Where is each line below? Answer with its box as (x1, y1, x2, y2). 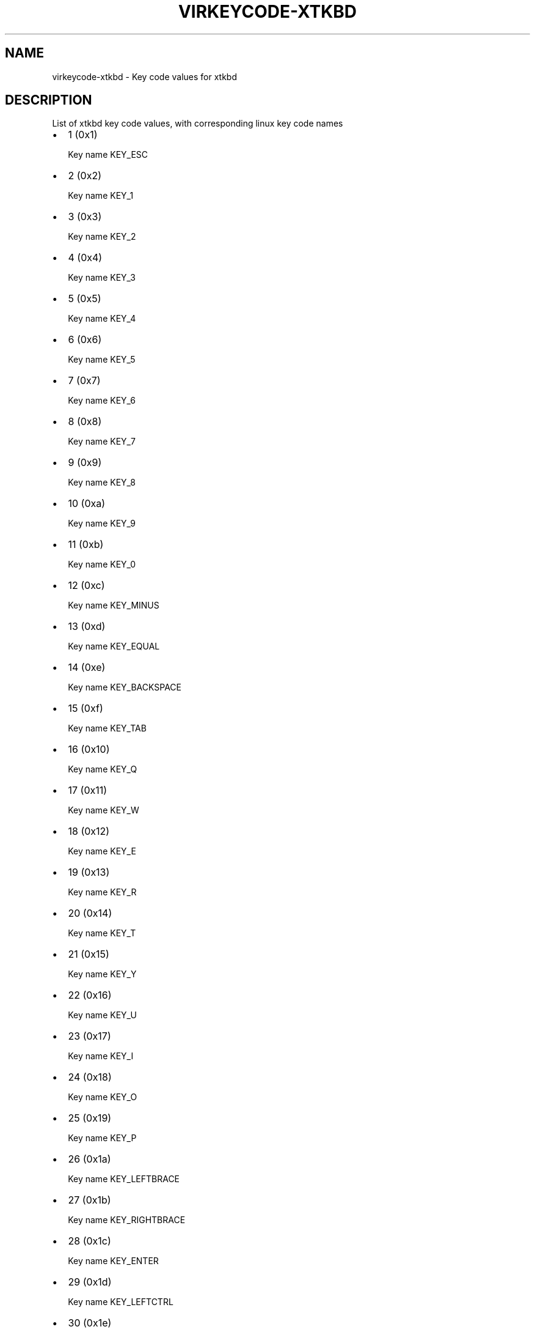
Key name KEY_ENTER (68, 1256, 159, 1267)
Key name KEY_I (68, 1051, 134, 1062)
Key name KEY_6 (68, 395, 136, 406)
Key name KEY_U (68, 1010, 137, 1021)
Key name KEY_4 (68, 313, 136, 324)
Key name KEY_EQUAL (68, 641, 160, 652)
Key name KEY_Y (68, 969, 137, 980)
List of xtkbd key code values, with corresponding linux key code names (52, 118, 343, 129)
